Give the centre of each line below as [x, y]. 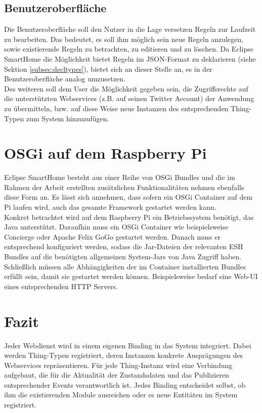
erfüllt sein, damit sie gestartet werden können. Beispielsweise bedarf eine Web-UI [131, 276]
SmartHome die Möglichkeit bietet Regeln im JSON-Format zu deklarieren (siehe [130, 58]
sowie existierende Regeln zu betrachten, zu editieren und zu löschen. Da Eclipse [129, 49]
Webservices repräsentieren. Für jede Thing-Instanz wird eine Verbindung [118, 365]
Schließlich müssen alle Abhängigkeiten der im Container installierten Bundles [125, 266]
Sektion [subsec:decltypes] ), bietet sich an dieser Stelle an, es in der [108, 68]
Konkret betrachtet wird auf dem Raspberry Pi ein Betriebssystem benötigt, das [129, 217]
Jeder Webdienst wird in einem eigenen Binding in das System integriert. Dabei [128, 345]
